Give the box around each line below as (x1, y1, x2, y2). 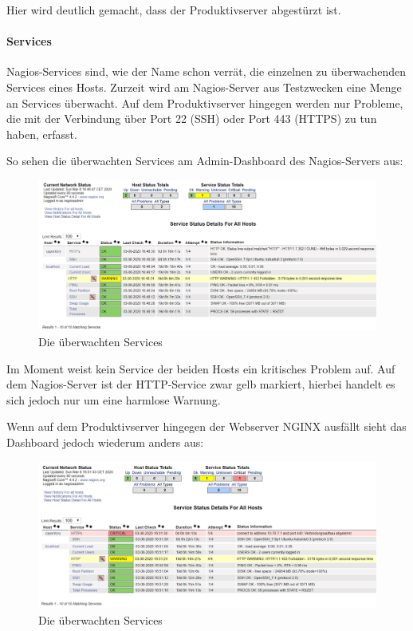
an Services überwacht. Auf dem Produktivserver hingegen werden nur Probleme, (6, 94, 403, 111)
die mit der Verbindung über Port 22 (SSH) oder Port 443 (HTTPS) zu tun (6, 110, 377, 127)
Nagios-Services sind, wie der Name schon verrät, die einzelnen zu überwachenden (6, 63, 406, 80)
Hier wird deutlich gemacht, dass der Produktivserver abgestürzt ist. (6, 2, 341, 18)
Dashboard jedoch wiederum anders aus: (6, 433, 204, 450)
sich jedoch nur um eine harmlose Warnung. (6, 391, 221, 408)
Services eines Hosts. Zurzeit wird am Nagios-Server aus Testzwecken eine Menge (6, 78, 402, 95)
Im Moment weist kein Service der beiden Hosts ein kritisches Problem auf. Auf (6, 360, 395, 377)
